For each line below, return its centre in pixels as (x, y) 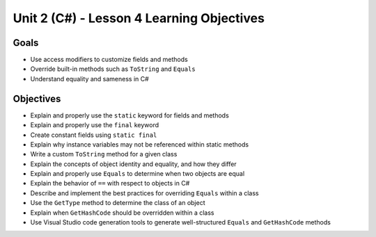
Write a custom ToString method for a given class (104, 154)
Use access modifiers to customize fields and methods (109, 60)
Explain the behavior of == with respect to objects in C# (110, 183)
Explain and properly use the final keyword (95, 125)
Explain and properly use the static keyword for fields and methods (130, 115)
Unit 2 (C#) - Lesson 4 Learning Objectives (139, 18)
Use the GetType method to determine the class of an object (118, 203)
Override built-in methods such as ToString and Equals (113, 69)
